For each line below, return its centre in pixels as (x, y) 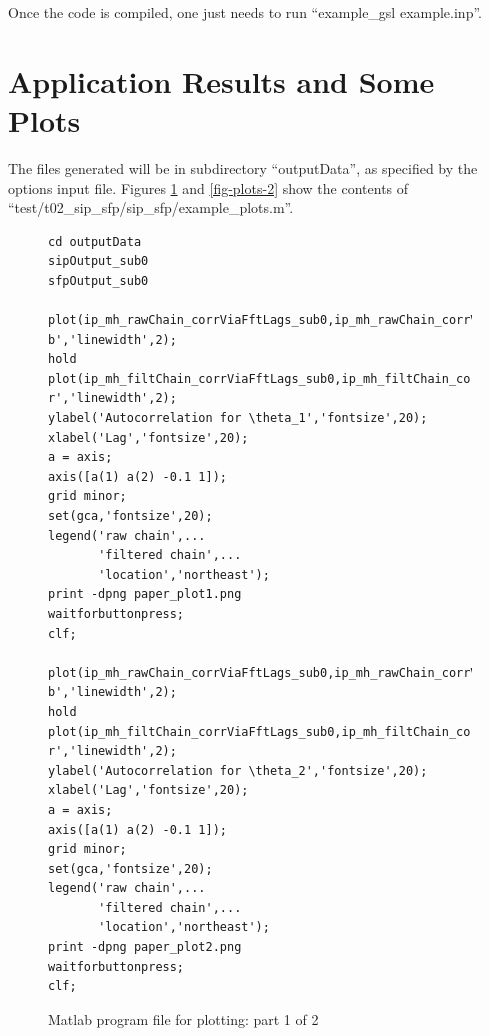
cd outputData (95, 241)
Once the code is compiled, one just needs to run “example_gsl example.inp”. (245, 12)
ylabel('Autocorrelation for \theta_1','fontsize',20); (238, 418)
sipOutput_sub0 (98, 261)
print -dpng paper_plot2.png (145, 947)
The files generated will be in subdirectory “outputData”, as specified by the (243, 167)
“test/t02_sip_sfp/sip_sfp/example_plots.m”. (151, 207)
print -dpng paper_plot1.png (145, 594)
